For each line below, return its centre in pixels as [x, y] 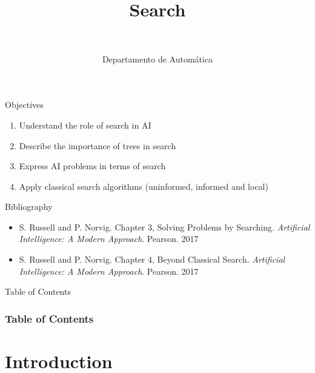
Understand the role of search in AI [85, 125]
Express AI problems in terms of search [92, 166]
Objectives [24, 105]
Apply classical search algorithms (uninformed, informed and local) [144, 186]
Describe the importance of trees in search [98, 145]
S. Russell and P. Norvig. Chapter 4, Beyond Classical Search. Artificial [152, 259]
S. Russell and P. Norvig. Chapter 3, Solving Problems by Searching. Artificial [164, 227]
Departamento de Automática [157, 59]
